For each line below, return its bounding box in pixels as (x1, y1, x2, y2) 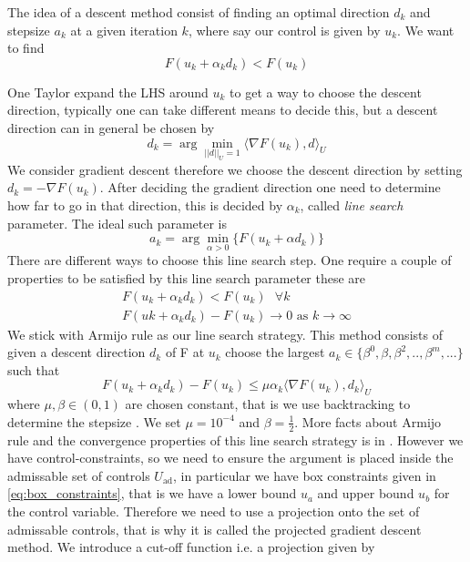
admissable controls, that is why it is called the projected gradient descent (7, 519, 422, 538)
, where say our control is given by (188, 20, 381, 39)
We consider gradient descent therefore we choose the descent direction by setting (7, 159, 463, 179)
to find (7, 38, 45, 57)
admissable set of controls (7, 465, 150, 485)
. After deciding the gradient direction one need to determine (99, 178, 441, 197)
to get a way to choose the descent (230, 82, 422, 101)
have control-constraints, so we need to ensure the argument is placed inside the (7, 448, 454, 467)
